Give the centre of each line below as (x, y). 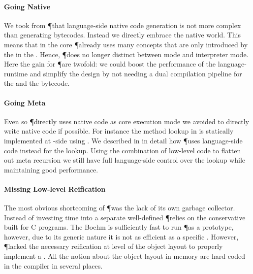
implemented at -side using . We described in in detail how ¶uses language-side (123, 140)
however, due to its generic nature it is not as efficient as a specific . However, (121, 236)
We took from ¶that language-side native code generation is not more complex (123, 25)
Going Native (27, 6)
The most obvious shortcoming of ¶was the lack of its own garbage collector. (120, 208)
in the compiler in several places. (53, 265)
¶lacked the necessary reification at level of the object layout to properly (113, 246)
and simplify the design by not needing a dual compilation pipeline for (136, 73)
